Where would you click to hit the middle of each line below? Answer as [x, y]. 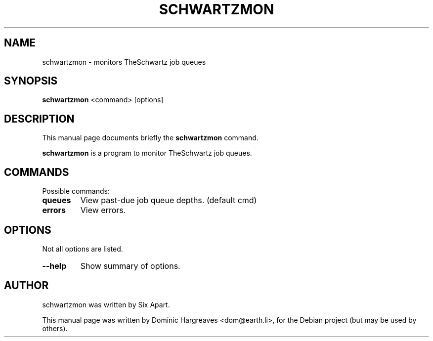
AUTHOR [26, 286]
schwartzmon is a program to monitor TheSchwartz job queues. [147, 153]
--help [54, 266]
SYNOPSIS [31, 81]
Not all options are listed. [83, 249]
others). [55, 328]
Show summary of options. [130, 266]
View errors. [103, 210]
